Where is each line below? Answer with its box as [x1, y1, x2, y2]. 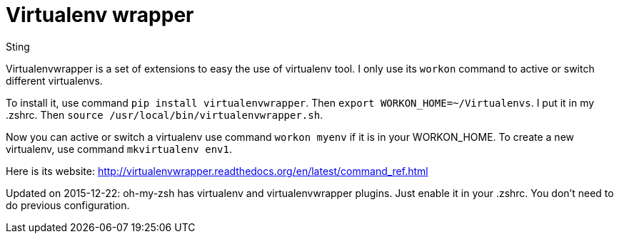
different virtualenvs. [6, 74, 103, 87]
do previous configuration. [6, 198, 130, 211]
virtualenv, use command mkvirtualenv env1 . [6, 142, 232, 155]
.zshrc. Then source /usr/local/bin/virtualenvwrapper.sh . [6, 108, 323, 121]
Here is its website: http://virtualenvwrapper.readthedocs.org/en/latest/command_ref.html [6, 164, 428, 177]
